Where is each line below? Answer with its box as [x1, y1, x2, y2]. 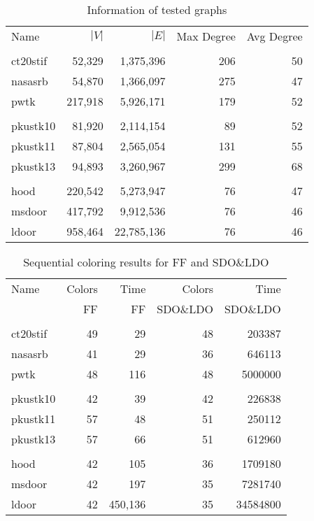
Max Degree [176, 28, 236, 44]
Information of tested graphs [87, 1, 227, 17]
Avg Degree [246, 28, 303, 44]
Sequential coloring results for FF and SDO [23, 254, 236, 270]
